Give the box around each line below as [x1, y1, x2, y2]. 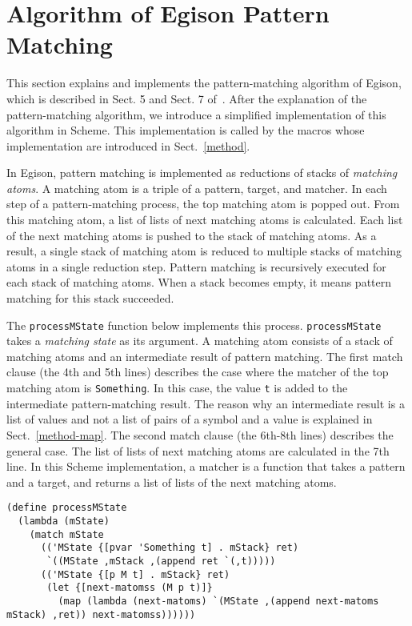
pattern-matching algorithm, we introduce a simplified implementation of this [6, 106, 386, 122]
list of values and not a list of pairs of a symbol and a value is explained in [6, 411, 373, 427]
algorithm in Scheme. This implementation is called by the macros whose [6, 122, 365, 138]
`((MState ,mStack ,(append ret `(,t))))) [46, 555, 276, 567]
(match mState [29, 528, 104, 540]
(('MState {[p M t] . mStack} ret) [40, 568, 230, 580]
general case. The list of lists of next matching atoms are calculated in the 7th [6, 442, 390, 459]
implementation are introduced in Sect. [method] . [6, 137, 250, 154]
